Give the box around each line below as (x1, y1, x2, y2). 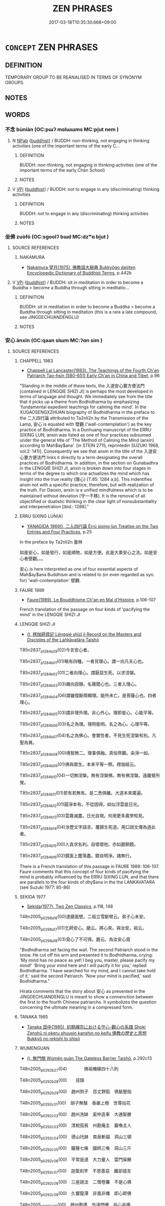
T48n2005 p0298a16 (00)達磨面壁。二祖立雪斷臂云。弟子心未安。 (19, 913, 148, 921)
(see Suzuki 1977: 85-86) (19, 884, 71, 890)
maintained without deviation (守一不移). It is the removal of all (19, 493, 146, 499)
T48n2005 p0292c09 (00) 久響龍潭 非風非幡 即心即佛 (19, 1190, 132, 1197)
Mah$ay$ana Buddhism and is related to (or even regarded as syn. (19, 572, 155, 578)
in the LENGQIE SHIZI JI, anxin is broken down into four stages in (19, 465, 151, 471)
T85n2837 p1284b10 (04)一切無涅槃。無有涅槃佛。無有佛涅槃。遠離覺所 (19, 773, 160, 780)
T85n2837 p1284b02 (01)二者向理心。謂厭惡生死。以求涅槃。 (19, 670, 138, 677)
